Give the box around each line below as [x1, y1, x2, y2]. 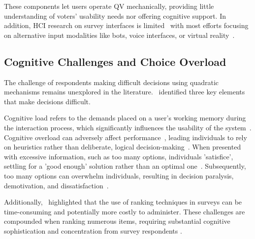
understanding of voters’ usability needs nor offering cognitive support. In [4, 10, 226, 21]
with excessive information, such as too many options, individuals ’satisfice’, [4, 151, 233, 161]
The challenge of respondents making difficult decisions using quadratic [4, 77, 219, 87]
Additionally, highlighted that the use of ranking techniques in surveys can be [4, 197, 242, 207]
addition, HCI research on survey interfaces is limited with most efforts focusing [4, 20, 249, 30]
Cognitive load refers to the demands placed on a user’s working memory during [4, 113, 246, 123]
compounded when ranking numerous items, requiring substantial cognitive [4, 216, 230, 226]
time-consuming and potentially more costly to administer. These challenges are [4, 206, 245, 216]
